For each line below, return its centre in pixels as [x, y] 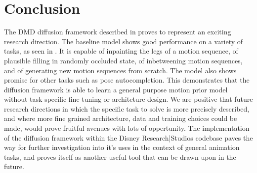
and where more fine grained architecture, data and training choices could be [121, 118]
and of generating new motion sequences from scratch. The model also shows [120, 70]
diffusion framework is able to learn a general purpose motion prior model [116, 89]
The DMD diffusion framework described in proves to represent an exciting [118, 32]
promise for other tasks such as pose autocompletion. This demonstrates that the [127, 80]
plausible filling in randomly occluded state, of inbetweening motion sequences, [123, 60]
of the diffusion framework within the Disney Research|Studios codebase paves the [128, 137]
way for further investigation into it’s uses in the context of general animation [122, 147]
